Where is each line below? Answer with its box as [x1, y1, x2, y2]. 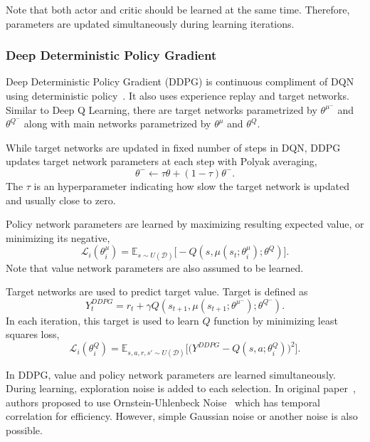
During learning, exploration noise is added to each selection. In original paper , [6, 381, 356, 396]
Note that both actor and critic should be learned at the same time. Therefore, [6, 2, 350, 16]
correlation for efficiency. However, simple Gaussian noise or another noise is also [6, 409, 358, 423]
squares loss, [6, 327, 60, 342]
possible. [6, 422, 43, 437]
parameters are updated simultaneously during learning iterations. [6, 16, 295, 31]
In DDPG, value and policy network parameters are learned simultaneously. [6, 367, 336, 382]
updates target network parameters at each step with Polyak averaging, [6, 154, 317, 169]
